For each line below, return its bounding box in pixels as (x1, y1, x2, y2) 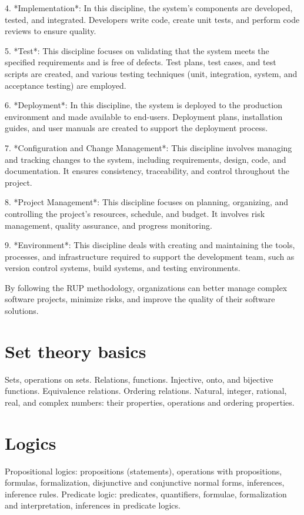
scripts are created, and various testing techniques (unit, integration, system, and (5, 67, 298, 79)
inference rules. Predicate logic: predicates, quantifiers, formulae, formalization (5, 487, 287, 500)
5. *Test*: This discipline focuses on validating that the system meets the (5, 44, 269, 56)
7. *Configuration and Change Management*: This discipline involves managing (5, 141, 292, 153)
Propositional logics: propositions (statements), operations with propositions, (5, 464, 282, 477)
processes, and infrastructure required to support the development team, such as (5, 250, 295, 262)
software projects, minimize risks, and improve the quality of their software (5, 293, 275, 305)
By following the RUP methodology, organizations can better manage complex (5, 281, 288, 293)
